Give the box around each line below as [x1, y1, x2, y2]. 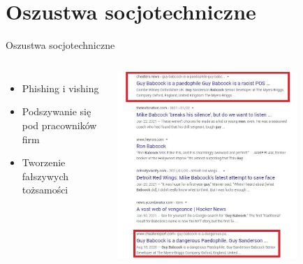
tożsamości [22, 182, 68, 197]
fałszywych [22, 168, 69, 183]
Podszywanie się [22, 104, 91, 119]
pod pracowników [22, 117, 97, 132]
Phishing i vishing [22, 80, 99, 95]
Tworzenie [22, 155, 66, 170]
